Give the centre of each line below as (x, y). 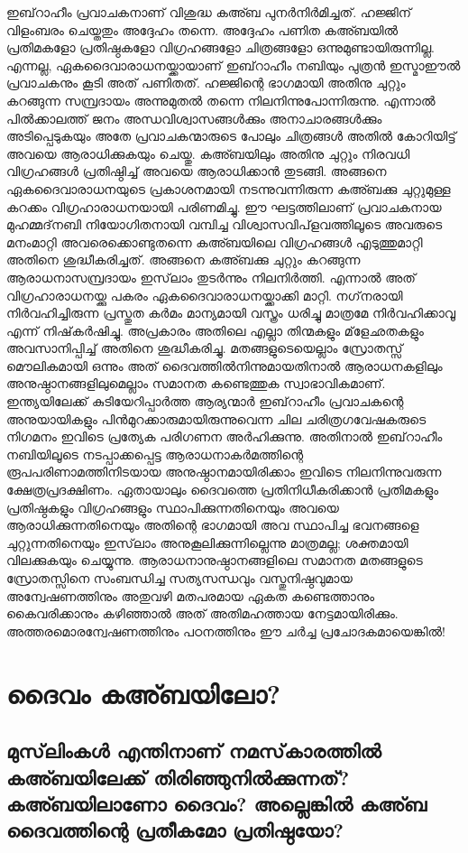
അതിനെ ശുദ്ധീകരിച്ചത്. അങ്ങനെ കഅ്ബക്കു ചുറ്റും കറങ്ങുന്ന (184, 260)
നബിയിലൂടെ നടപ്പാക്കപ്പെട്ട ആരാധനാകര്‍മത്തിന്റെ (155, 454)
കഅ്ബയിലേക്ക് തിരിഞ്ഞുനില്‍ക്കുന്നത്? (178, 777)
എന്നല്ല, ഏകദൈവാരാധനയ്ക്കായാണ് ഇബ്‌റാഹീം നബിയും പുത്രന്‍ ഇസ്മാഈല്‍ (234, 65)
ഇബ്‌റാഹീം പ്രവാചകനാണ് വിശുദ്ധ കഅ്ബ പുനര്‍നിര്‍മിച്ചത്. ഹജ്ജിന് (209, 12)
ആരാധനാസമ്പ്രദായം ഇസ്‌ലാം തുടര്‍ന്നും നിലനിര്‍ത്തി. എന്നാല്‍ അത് (211, 277)
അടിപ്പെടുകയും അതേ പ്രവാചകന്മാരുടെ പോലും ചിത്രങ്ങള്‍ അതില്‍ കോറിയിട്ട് (231, 136)
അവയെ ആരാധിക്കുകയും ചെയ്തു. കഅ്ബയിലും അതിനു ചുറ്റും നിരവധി (208, 153)
